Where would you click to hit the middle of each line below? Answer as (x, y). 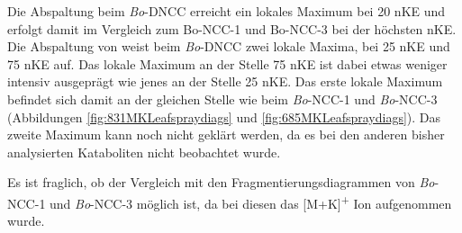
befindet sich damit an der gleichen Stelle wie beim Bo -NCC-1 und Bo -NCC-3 (222, 99)
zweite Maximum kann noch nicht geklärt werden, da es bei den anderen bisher (226, 134)
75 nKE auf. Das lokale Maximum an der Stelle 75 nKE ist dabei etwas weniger (227, 63)
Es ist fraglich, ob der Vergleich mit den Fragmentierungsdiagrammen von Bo (221, 182)
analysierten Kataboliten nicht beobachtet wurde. (144, 152)
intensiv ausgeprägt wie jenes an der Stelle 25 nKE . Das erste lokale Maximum (225, 81)
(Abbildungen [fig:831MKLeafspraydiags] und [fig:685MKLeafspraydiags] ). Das (224, 116)
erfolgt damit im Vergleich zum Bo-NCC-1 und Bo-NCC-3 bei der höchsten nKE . (232, 28)
